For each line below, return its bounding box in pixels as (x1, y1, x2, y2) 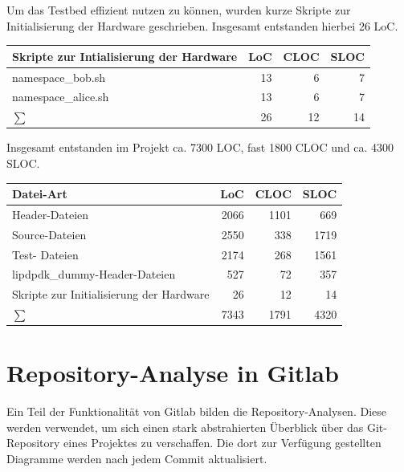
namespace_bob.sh (12, 68, 106, 85)
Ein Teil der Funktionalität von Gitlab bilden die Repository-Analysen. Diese (6, 403, 386, 420)
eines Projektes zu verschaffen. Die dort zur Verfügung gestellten (63, 434, 382, 451)
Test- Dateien (12, 246, 79, 262)
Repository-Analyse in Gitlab (6, 356, 339, 389)
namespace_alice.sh (12, 88, 109, 105)
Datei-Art (12, 185, 67, 201)
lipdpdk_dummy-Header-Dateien (12, 266, 176, 283)
